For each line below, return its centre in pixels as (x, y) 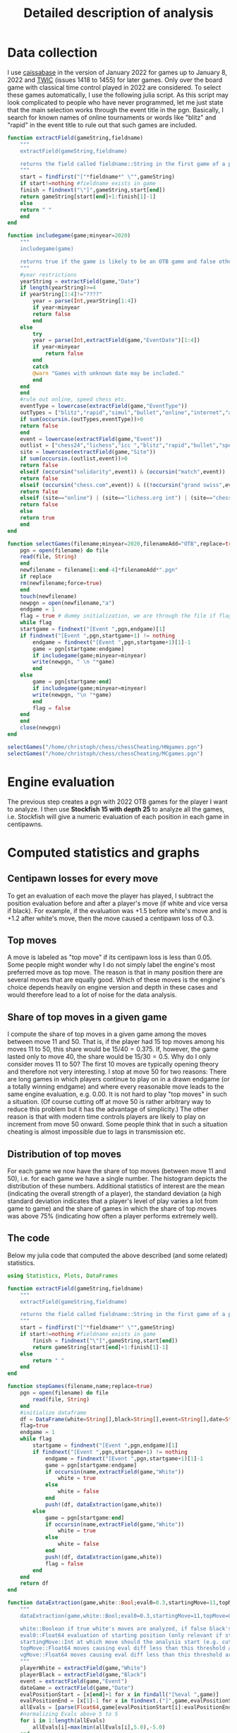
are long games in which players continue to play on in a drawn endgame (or (119, 1079)
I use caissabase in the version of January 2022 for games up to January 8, (117, 72)
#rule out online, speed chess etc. (74, 400)
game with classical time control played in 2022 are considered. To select (114, 87)
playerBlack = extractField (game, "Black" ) (83, 1674)
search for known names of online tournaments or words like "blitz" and (112, 117)
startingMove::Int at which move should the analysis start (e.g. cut (126, 1642)
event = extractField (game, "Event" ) (74, 1681)
